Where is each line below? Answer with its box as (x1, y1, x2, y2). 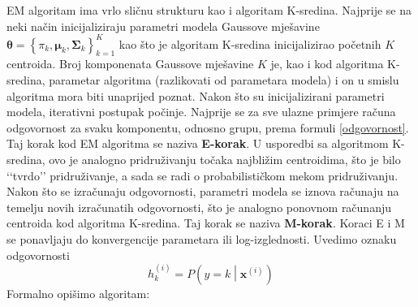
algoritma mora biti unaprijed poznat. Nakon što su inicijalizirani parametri (6, 87, 385, 104)
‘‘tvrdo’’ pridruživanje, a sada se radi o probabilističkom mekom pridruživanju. (6, 166, 399, 184)
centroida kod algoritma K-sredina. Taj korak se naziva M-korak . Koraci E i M (6, 214, 405, 231)
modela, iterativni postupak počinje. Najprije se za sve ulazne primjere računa (6, 103, 396, 120)
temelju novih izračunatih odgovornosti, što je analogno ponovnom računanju (6, 198, 392, 215)
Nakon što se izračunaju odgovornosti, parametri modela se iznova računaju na (6, 183, 399, 200)
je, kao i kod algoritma (270, 55, 384, 72)
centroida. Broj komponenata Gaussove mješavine (6, 55, 254, 72)
